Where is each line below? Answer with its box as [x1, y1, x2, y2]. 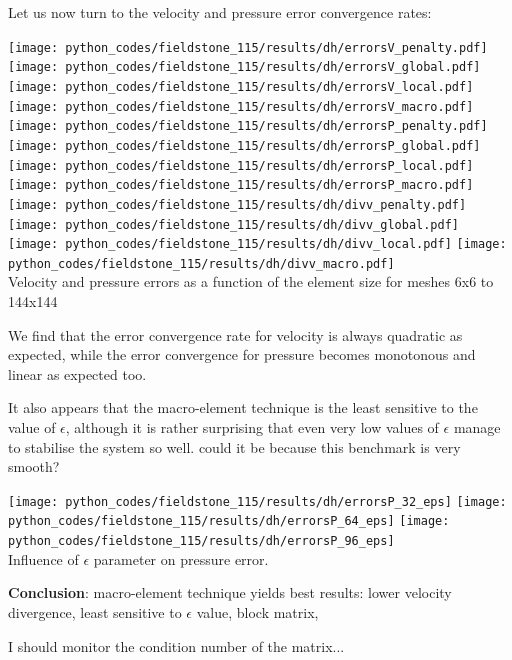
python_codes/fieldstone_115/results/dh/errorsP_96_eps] [8, 534, 395, 549]
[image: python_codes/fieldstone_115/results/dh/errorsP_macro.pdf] [8, 178, 474, 193]
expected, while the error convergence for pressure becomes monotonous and [8, 344, 476, 365]
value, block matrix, [196, 601, 319, 622]
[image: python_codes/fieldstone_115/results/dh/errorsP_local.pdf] [8, 158, 474, 173]
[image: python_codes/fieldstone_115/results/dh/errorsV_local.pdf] [8, 79, 474, 94]
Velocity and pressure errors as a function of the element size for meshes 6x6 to [8, 271, 494, 292]
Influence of [8, 548, 79, 569]
